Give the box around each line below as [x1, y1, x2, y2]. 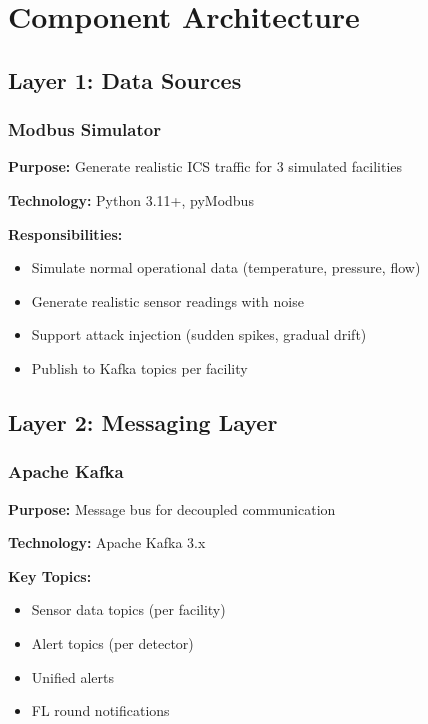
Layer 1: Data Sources [8, 64, 242, 95]
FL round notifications [31, 700, 170, 721]
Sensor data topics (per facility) [31, 599, 226, 620]
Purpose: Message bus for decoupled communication [8, 498, 336, 519]
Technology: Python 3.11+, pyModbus [8, 189, 254, 210]
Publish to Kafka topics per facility [31, 357, 248, 378]
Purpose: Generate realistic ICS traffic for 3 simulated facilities [8, 156, 403, 177]
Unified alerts [31, 666, 114, 687]
